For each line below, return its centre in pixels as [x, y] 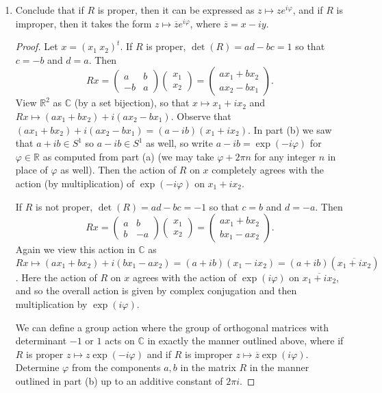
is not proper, [64, 206]
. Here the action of [56, 277]
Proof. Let [37, 46]
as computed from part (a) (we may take [128, 156]
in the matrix [208, 367]
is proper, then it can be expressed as [176, 10]
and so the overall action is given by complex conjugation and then [156, 290]
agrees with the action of [184, 277]
